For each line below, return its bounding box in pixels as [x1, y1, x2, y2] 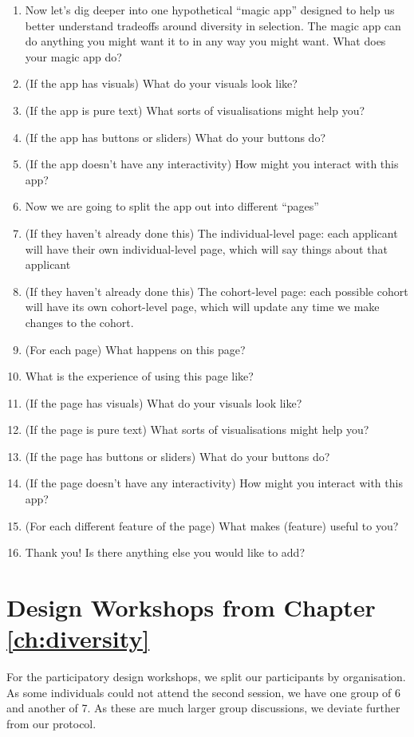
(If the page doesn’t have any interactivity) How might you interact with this [25, 475, 403, 491]
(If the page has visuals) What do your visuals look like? [25, 394, 302, 411]
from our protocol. [6, 715, 97, 731]
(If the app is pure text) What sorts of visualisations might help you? [25, 101, 365, 118]
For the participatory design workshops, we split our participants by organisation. [6, 668, 406, 685]
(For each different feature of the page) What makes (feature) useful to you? [25, 517, 399, 534]
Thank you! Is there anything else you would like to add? [25, 544, 305, 561]
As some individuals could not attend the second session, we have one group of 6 [6, 684, 401, 700]
